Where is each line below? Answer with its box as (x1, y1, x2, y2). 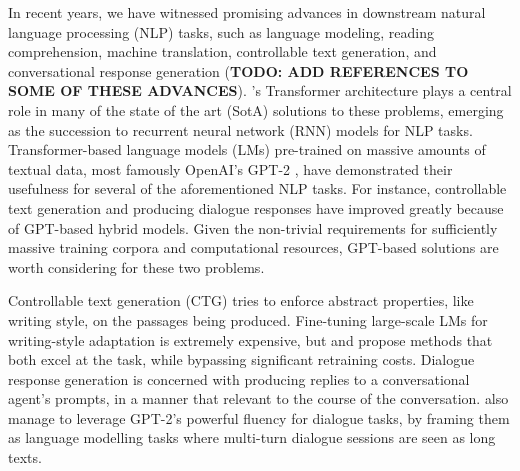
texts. (8, 447, 42, 468)
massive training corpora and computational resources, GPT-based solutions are (8, 237, 499, 258)
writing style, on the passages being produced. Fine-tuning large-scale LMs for (8, 309, 488, 330)
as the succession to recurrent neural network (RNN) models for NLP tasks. (8, 119, 473, 140)
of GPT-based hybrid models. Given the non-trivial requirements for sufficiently (8, 217, 498, 238)
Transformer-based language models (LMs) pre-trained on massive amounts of (8, 139, 486, 160)
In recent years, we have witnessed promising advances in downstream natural (8, 2, 486, 22)
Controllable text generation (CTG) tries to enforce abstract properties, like (8, 290, 474, 311)
